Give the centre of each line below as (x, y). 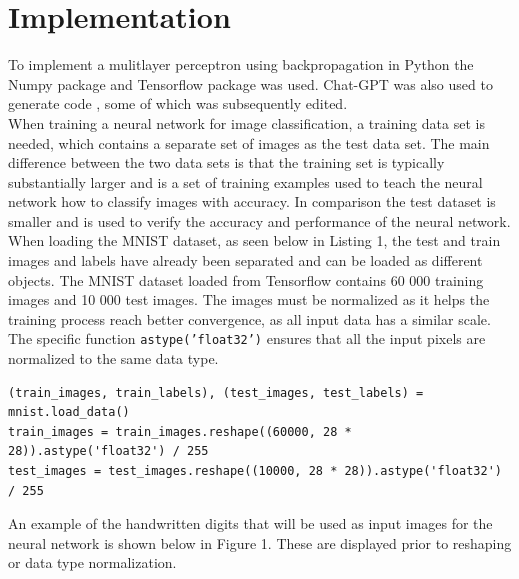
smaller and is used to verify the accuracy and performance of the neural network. (259, 220)
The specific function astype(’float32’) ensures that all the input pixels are (247, 338)
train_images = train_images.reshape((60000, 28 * (180, 431)
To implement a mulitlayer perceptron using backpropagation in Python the (241, 64)
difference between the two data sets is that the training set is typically (226, 162)
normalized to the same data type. (113, 358)
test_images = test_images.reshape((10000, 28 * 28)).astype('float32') (255, 471)
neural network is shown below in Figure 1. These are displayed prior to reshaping (260, 542)
